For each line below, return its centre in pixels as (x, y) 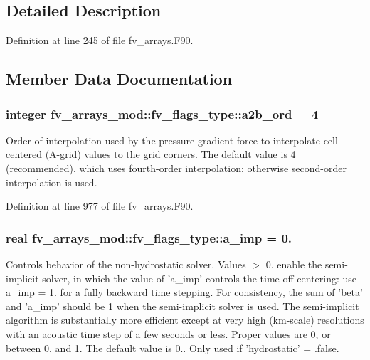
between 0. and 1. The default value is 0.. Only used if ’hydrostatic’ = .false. (173, 348)
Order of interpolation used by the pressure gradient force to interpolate (163, 140)
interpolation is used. (52, 182)
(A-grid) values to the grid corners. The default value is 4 (170, 154)
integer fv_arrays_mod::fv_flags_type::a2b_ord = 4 (162, 113)
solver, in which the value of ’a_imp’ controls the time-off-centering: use (200, 278)
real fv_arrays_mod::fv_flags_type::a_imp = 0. (149, 237)
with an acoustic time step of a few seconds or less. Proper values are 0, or (168, 333)
